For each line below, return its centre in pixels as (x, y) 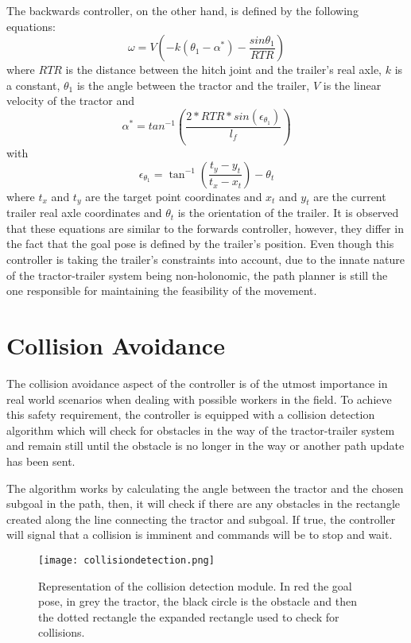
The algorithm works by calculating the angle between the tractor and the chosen (205, 488)
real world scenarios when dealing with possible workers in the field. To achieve (199, 399)
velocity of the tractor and (71, 101)
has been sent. (41, 461)
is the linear (352, 85)
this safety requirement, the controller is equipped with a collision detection (191, 414)
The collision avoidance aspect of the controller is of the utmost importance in (197, 383)
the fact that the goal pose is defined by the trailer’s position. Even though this (200, 244)
